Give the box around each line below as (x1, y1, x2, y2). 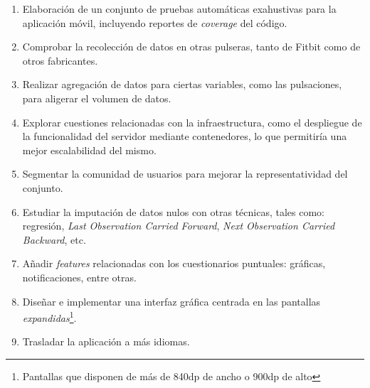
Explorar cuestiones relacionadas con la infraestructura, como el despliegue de (22, 114, 362, 129)
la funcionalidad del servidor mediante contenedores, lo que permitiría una (22, 129, 347, 144)
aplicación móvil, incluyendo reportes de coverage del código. (22, 15, 287, 30)
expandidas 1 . (22, 308, 77, 325)
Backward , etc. (22, 232, 86, 247)
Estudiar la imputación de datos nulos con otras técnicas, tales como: (22, 204, 325, 219)
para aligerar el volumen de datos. (22, 90, 171, 105)
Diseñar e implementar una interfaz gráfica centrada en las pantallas (22, 293, 321, 308)
